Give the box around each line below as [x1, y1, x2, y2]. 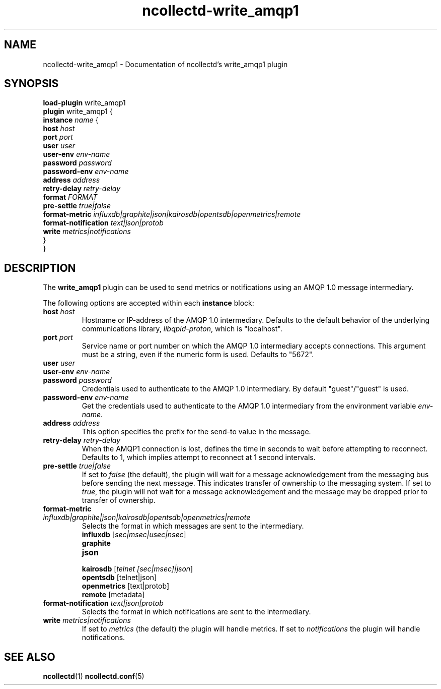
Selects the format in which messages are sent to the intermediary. [82, 522, 304, 531]
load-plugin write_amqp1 [43, 98, 126, 107]
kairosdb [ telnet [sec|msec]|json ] [82, 564, 193, 573]
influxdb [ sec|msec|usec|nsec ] [82, 530, 186, 539]
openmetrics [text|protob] [82, 582, 170, 591]
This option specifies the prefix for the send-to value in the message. [82, 427, 311, 436]
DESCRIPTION [4, 261, 76, 274]
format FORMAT [43, 193, 98, 202]
